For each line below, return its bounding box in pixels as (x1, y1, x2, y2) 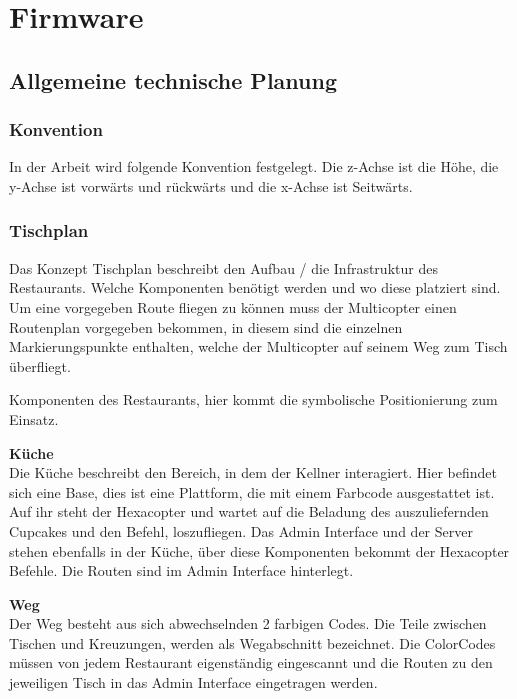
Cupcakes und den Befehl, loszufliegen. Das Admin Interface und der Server (9, 520, 473, 541)
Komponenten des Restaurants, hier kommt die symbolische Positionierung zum (9, 389, 498, 410)
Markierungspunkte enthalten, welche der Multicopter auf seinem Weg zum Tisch (9, 336, 508, 357)
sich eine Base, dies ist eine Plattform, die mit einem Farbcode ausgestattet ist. (9, 481, 495, 502)
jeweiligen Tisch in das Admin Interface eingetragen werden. (9, 672, 378, 693)
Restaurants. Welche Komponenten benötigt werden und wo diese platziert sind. (9, 277, 501, 298)
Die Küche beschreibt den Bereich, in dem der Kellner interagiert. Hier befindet (9, 462, 498, 483)
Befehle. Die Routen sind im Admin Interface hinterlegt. (9, 560, 354, 581)
